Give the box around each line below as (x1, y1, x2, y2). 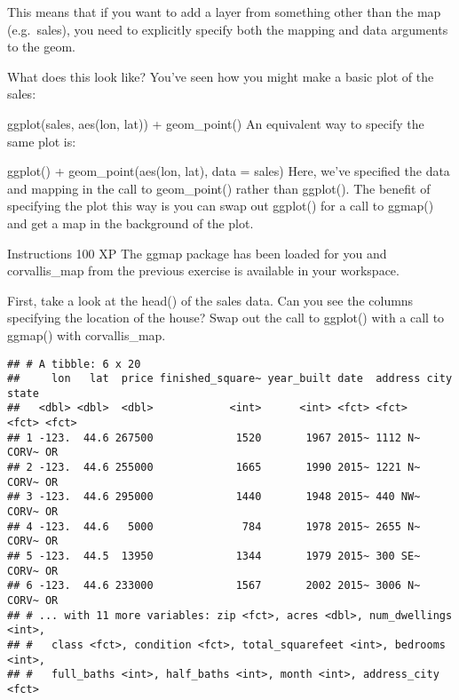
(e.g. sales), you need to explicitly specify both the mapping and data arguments (7, 20, 448, 38)
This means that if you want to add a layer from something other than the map (7, 3, 441, 20)
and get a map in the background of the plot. (7, 213, 254, 232)
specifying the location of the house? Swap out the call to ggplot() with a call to (7, 308, 445, 327)
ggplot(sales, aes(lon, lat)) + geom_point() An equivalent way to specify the (7, 114, 424, 132)
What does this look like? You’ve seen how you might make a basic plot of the (7, 67, 434, 85)
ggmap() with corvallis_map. (7, 325, 166, 344)
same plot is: (7, 131, 76, 150)
